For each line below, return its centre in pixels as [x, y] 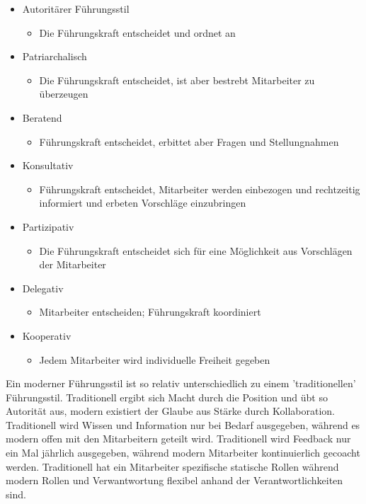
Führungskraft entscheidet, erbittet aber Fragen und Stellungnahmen [189, 141]
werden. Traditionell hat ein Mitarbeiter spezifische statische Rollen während [172, 466]
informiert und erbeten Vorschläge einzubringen [143, 203]
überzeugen [64, 94]
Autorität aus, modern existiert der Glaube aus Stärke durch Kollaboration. [170, 411]
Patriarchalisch [55, 56]
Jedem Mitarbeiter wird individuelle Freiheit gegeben [155, 359]
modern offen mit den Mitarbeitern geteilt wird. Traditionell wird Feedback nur [178, 439]
